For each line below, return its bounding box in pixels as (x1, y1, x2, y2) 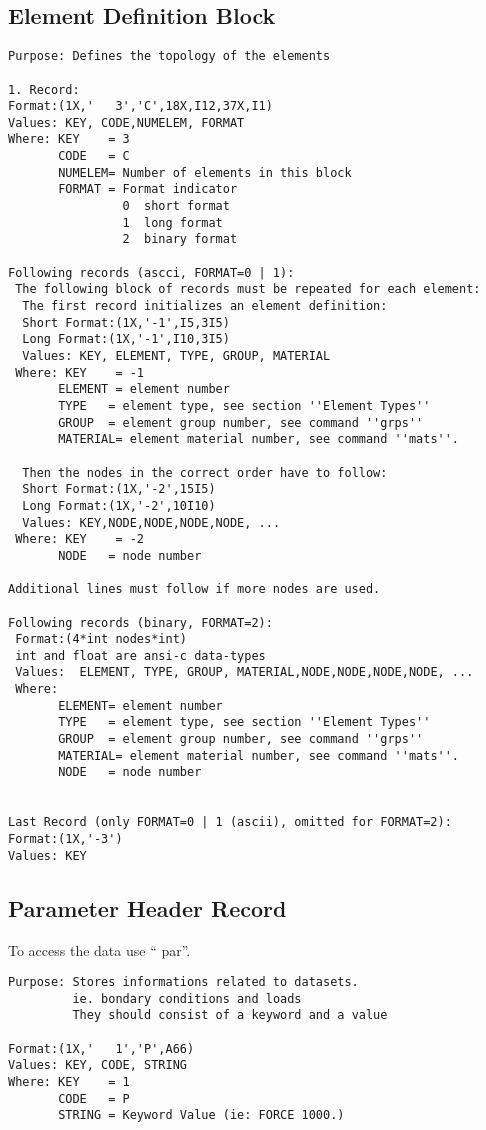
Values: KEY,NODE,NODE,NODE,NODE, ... (22, 515, 281, 530)
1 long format (122, 215, 223, 230)
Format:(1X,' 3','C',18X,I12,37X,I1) (8, 99, 273, 114)
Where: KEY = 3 (8, 132, 130, 147)
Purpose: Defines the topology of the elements (8, 49, 331, 64)
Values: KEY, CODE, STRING (8, 1058, 187, 1073)
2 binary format (122, 232, 238, 247)
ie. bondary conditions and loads (72, 991, 302, 1006)
